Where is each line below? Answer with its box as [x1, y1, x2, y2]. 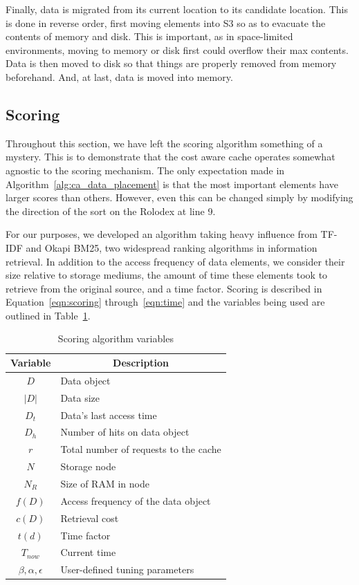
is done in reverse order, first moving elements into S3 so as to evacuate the [6, 15, 326, 30]
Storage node [60, 459, 116, 474]
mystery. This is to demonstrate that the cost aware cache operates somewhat [6, 149, 335, 164]
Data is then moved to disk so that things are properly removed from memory [6, 56, 337, 71]
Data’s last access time [60, 407, 157, 422]
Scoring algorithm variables [57, 331, 174, 346]
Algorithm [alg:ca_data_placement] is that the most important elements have [6, 176, 338, 191]
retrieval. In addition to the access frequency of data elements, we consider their [6, 254, 345, 268]
